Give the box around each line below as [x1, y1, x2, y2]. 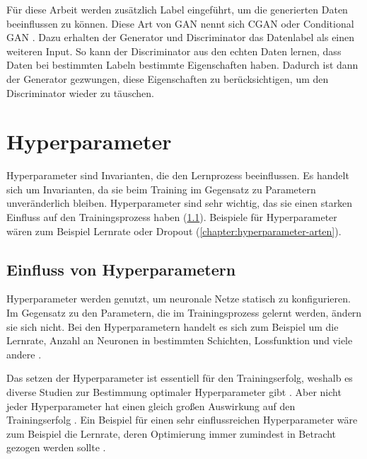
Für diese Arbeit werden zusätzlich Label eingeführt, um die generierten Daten [6, 2, 348, 16]
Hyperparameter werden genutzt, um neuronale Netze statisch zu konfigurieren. [6, 291, 351, 306]
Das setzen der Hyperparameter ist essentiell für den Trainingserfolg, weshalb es [6, 370, 353, 385]
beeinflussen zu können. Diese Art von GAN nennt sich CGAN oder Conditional [6, 16, 354, 30]
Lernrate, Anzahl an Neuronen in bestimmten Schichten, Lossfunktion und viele [6, 333, 353, 348]
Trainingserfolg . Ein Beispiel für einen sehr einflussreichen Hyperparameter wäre [6, 412, 358, 427]
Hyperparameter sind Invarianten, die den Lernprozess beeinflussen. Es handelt [6, 168, 349, 183]
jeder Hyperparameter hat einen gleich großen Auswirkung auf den [6, 398, 296, 413]
